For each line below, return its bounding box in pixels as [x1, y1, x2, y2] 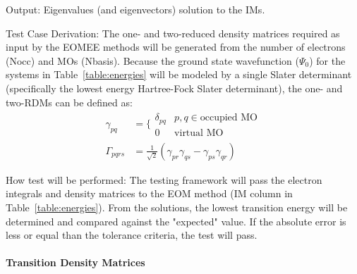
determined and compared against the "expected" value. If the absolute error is [6, 213, 346, 228]
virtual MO [174, 127, 224, 138]
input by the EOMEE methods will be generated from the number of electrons [6, 39, 346, 54]
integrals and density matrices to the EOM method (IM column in [6, 186, 293, 201]
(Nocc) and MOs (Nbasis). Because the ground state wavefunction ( [6, 53, 299, 68]
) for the [309, 53, 346, 68]
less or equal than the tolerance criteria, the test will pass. [6, 228, 258, 242]
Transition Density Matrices [6, 255, 145, 270]
